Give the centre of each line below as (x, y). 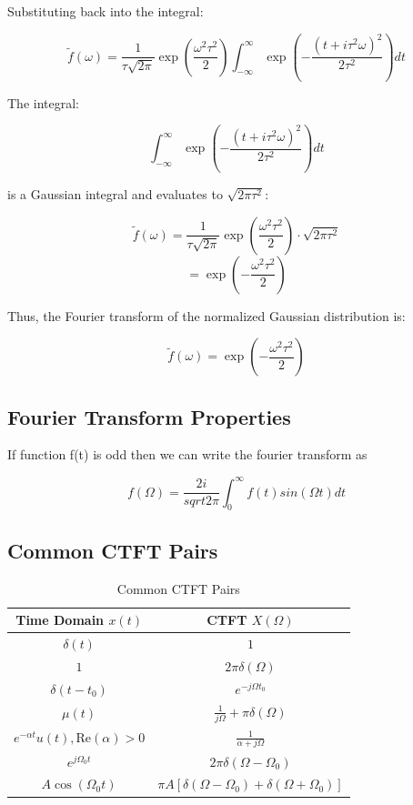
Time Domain (60, 620)
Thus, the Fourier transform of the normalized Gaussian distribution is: (206, 315)
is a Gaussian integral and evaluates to (115, 194)
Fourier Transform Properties (149, 416)
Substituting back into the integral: (106, 11)
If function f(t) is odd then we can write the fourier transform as (187, 454)
